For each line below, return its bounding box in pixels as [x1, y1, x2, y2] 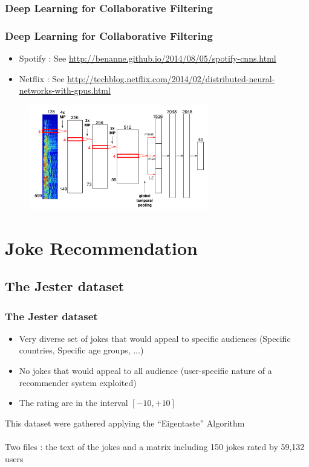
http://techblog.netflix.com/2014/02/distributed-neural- [67, 72, 275, 85]
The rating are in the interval [19, 396, 128, 409]
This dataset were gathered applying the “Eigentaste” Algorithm [5, 416, 245, 429]
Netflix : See [19, 72, 65, 85]
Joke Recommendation [5, 235, 198, 260]
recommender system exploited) [19, 376, 137, 388]
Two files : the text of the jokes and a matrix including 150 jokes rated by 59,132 [5, 440, 305, 453]
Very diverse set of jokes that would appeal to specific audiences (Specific [19, 332, 291, 344]
